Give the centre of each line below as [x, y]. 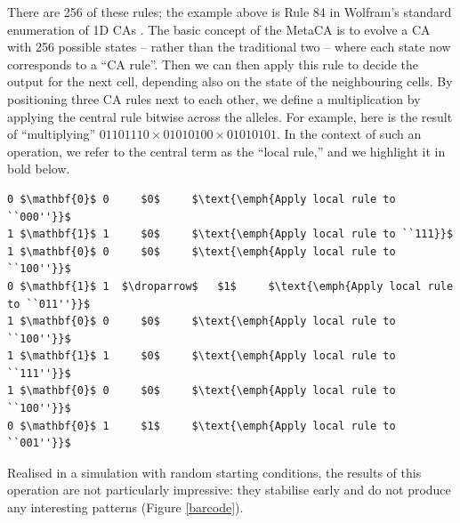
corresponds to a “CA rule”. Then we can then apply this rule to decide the [213, 64]
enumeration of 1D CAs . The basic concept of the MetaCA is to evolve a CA [219, 29]
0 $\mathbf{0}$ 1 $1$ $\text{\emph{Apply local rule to [202, 426]
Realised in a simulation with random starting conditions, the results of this [214, 472]
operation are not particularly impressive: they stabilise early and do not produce [229, 490]
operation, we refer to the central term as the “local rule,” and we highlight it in [226, 151]
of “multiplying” [52, 134]
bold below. [39, 169]
